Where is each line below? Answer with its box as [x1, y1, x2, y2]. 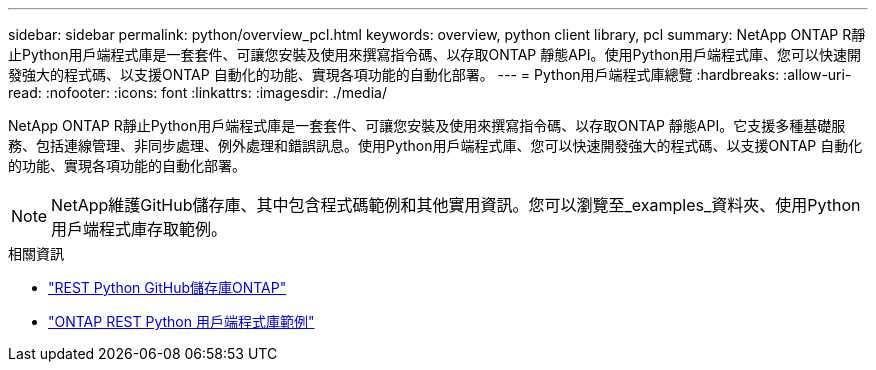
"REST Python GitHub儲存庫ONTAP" [48, 279, 287, 296]
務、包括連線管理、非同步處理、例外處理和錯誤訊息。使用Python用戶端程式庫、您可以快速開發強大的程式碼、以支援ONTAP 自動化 [8, 137, 863, 154]
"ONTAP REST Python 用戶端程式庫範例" [48, 313, 315, 330]
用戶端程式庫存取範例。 [51, 219, 228, 239]
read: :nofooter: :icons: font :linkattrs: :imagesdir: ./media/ [8, 84, 387, 101]
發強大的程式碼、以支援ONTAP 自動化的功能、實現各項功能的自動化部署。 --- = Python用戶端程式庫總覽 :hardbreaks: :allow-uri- [8, 66, 852, 83]
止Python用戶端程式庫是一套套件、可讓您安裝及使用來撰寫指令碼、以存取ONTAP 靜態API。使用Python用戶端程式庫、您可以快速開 [8, 46, 862, 63]
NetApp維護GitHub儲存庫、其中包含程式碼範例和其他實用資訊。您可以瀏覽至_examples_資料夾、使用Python [51, 195, 861, 215]
